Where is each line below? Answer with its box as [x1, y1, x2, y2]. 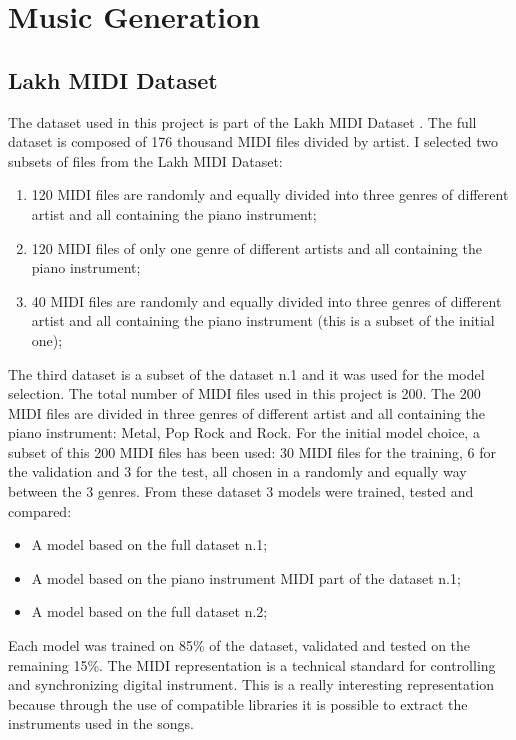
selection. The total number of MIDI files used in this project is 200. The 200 [8, 383, 481, 404]
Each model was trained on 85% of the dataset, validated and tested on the [8, 635, 471, 656]
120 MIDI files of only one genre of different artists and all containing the [31, 237, 482, 258]
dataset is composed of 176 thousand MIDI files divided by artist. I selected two [8, 131, 498, 152]
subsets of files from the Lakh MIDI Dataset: [8, 150, 283, 171]
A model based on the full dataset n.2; [31, 601, 268, 622]
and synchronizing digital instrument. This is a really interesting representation [8, 674, 495, 695]
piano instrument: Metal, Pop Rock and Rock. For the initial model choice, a [8, 422, 480, 443]
